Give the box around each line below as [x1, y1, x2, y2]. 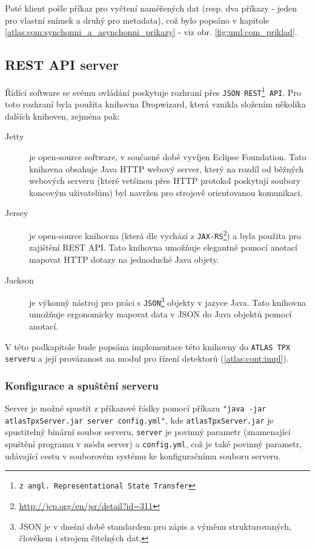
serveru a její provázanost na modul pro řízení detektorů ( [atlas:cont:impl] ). [5, 352, 289, 365]
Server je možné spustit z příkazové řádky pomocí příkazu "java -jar [5, 402, 267, 414]
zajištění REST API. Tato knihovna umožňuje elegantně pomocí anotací [29, 241, 297, 254]
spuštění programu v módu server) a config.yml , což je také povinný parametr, [5, 438, 302, 450]
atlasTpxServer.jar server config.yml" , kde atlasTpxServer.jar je [5, 413, 274, 426]
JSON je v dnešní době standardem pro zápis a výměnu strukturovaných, [19, 519, 291, 532]
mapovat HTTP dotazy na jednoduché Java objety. [29, 252, 219, 265]
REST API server [5, 55, 119, 74]
